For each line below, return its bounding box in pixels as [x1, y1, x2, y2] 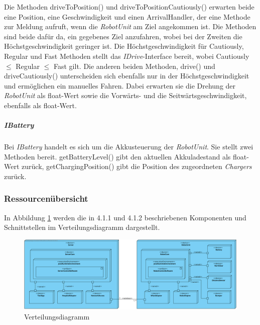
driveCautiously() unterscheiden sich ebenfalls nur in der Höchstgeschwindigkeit [4, 70, 249, 81]
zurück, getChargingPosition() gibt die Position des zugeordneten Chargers [22, 161, 252, 172]
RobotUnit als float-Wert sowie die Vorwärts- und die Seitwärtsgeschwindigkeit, [4, 90, 247, 101]
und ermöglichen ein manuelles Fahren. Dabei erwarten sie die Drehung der [4, 80, 236, 91]
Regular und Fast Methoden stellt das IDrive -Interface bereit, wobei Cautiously [4, 50, 249, 61]
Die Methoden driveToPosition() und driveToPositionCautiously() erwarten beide [4, 2, 254, 12]
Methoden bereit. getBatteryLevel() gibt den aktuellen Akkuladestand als [4, 151, 231, 161]
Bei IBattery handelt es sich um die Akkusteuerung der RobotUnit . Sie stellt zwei [4, 141, 253, 152]
